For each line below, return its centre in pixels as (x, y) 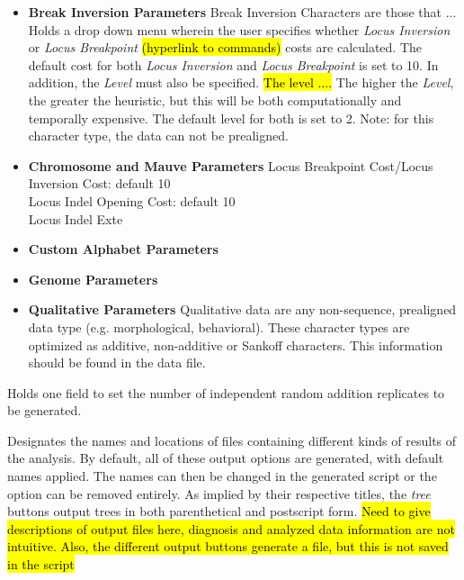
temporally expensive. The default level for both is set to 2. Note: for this (231, 118)
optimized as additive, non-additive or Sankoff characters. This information (236, 344)
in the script (41, 564)
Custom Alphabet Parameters (123, 249)
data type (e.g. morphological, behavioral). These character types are (219, 326)
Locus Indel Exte (76, 218)
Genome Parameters (93, 279)
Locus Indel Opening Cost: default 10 (132, 200)
